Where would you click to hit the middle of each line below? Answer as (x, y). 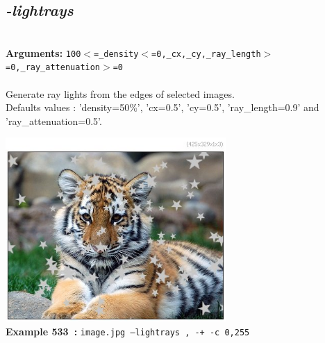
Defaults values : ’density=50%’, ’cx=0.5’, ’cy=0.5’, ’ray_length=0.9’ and (162, 107)
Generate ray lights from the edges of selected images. (120, 93)
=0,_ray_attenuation (53, 68)
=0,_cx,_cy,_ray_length (206, 54)
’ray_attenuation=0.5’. (54, 120)
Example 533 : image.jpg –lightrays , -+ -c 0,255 (128, 331)
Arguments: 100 (43, 52)
